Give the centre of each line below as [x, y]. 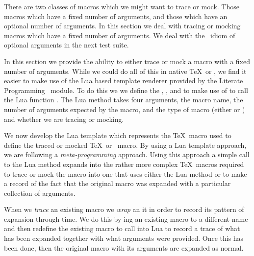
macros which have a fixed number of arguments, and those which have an [116, 16]
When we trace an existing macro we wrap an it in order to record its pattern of [124, 209]
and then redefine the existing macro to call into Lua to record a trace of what [122, 228]
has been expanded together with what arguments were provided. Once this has [124, 238]
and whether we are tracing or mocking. [64, 119]
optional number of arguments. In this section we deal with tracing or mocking [122, 26]
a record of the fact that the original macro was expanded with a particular [117, 183]
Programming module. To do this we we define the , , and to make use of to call [126, 90]
